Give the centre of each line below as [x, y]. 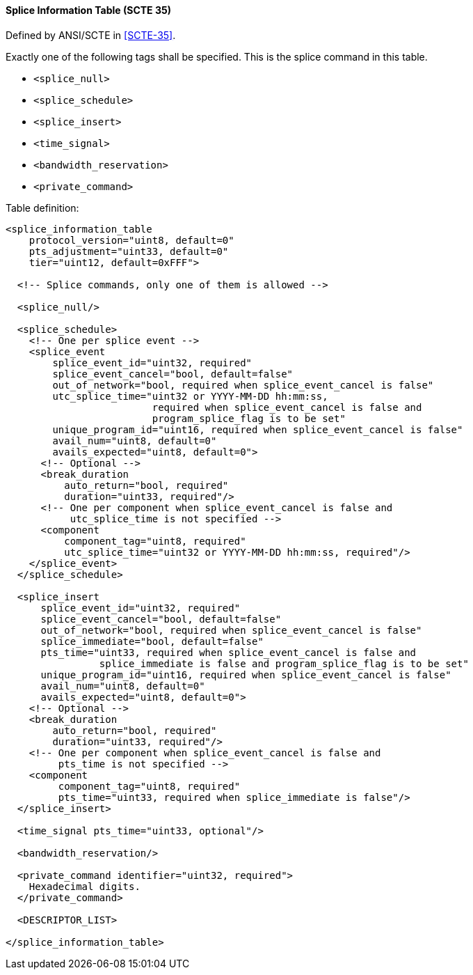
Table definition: [42, 208]
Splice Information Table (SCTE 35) [88, 10]
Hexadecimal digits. [85, 886]
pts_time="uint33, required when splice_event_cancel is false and [229, 652]
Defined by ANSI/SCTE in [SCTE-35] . [91, 35]
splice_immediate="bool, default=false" [152, 641]
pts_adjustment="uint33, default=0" [129, 251]
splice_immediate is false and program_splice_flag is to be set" [284, 663]
